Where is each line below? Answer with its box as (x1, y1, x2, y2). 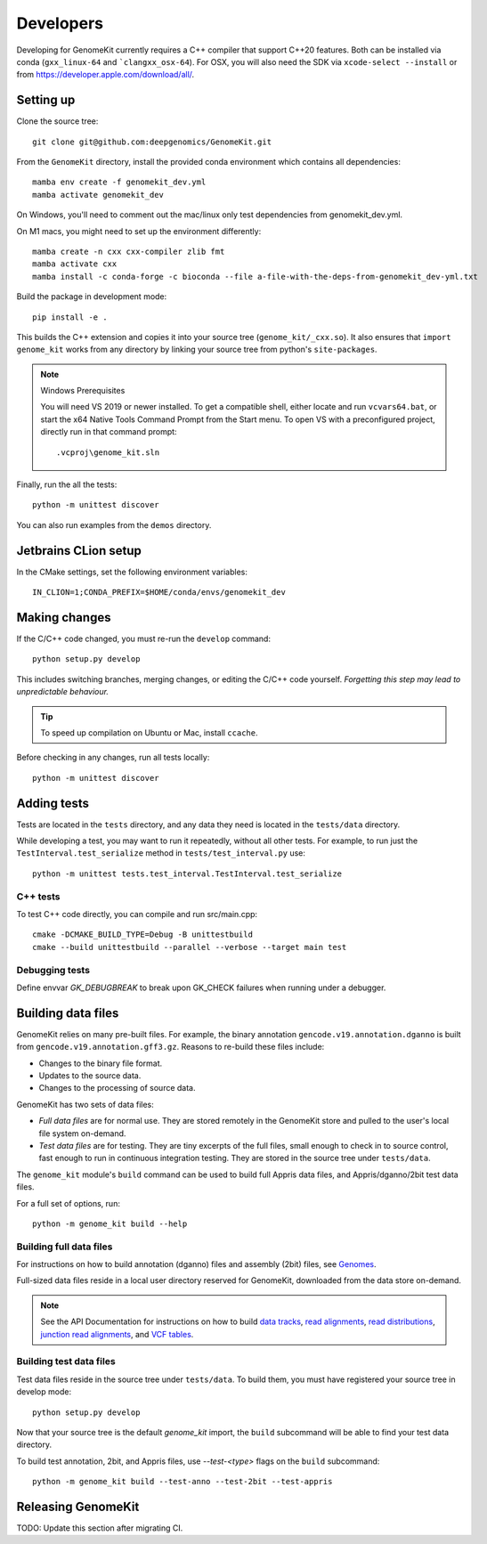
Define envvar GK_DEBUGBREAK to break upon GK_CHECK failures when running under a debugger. (16, 982, 386, 993)
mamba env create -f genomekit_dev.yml (32, 177, 207, 187)
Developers (16, 13, 104, 33)
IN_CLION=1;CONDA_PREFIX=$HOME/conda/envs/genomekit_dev (32, 588, 287, 597)
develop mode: (16, 1386, 71, 1397)
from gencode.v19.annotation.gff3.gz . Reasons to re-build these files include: (16, 1042, 325, 1052)
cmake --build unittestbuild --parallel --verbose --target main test (32, 942, 347, 952)
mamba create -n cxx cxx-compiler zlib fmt (32, 246, 225, 256)
